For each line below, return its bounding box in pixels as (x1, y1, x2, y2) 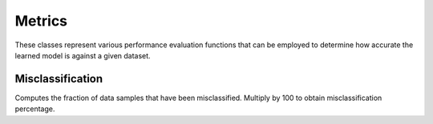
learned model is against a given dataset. (14, 50, 152, 60)
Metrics (14, 12, 68, 30)
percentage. (14, 104, 55, 114)
